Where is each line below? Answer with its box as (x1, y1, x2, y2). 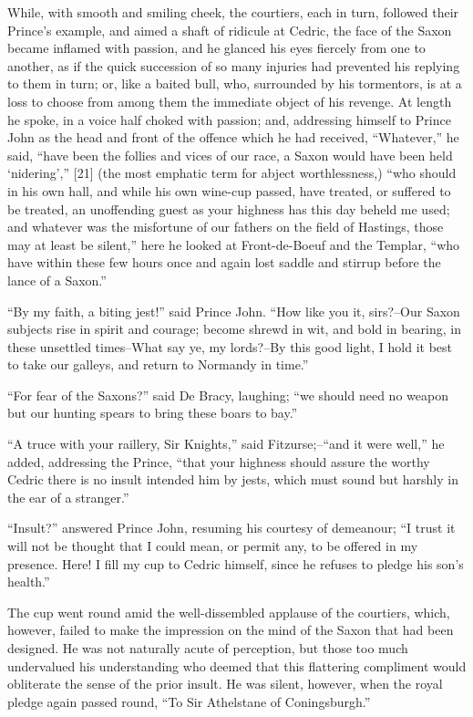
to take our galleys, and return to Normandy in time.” (7, 355, 309, 374)
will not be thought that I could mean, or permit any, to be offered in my (7, 536, 418, 556)
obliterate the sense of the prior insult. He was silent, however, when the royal (7, 674, 443, 693)
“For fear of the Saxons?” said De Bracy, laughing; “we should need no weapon (7, 385, 448, 404)
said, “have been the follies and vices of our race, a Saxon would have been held (7, 145, 453, 164)
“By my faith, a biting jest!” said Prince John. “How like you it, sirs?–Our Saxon (7, 301, 460, 320)
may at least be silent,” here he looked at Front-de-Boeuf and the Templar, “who (7, 234, 460, 254)
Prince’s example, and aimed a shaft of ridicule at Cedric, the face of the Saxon (7, 20, 452, 39)
